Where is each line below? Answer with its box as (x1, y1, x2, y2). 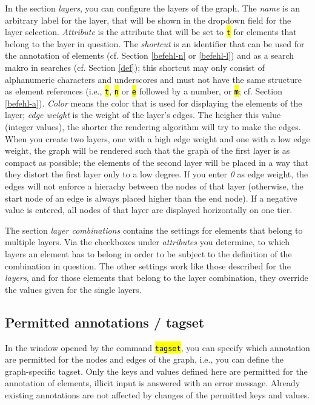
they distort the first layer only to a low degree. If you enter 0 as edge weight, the (5, 168, 308, 180)
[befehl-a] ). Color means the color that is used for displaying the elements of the (5, 96, 302, 109)
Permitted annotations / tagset (5, 312, 205, 331)
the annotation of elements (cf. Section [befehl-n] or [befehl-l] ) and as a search (5, 49, 294, 62)
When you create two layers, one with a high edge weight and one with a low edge (5, 132, 310, 145)
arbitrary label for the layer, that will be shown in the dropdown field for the (5, 13, 291, 26)
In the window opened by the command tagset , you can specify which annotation (5, 341, 310, 354)
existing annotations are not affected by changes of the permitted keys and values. (5, 389, 310, 401)
